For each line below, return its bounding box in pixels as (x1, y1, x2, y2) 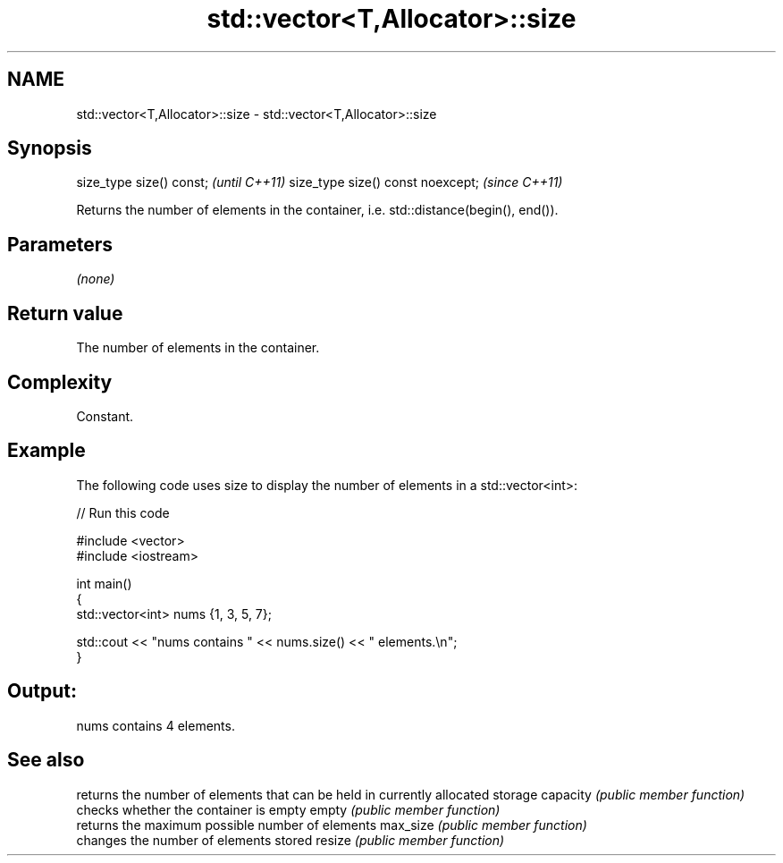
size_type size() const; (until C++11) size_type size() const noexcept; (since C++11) (76, 174, 563, 190)
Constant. (76, 408, 134, 424)
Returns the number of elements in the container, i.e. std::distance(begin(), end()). (76, 202, 559, 218)
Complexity (7, 370, 113, 393)
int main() (76, 575, 132, 591)
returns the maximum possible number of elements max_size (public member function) (76, 816, 587, 833)
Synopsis (7, 137, 92, 160)
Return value (7, 301, 123, 325)
